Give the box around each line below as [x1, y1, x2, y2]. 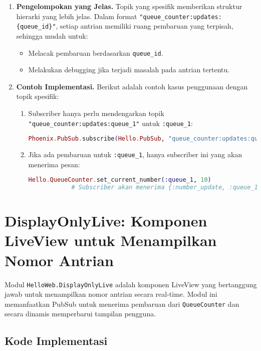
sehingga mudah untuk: [16, 30, 88, 41]
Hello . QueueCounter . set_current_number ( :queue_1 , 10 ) [28, 176, 211, 184]
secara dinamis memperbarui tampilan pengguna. [5, 308, 156, 319]
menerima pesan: [28, 159, 80, 169]
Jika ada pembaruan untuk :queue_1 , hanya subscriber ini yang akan [28, 149, 242, 160]
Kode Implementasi [5, 333, 108, 348]
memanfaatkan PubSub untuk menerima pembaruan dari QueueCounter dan [5, 298, 239, 309]
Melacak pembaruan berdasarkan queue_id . [28, 47, 163, 58]
